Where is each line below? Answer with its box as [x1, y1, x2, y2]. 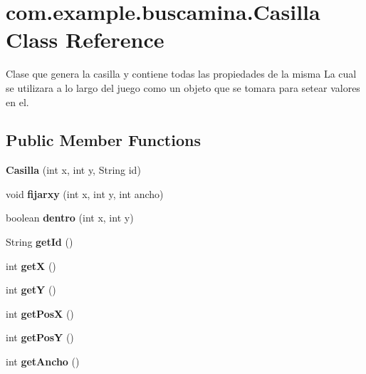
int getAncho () [6, 354, 80, 369]
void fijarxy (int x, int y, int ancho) [6, 186, 164, 201]
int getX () [6, 258, 56, 273]
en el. [6, 94, 29, 109]
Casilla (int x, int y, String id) [6, 162, 141, 177]
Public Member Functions [6, 129, 201, 151]
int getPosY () [6, 330, 74, 345]
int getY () [6, 282, 56, 297]
